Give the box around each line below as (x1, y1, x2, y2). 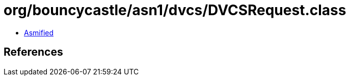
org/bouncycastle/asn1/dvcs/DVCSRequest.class (4, 2, 346, 19)
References (4, 46, 63, 59)
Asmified (24, 28, 54, 37)
